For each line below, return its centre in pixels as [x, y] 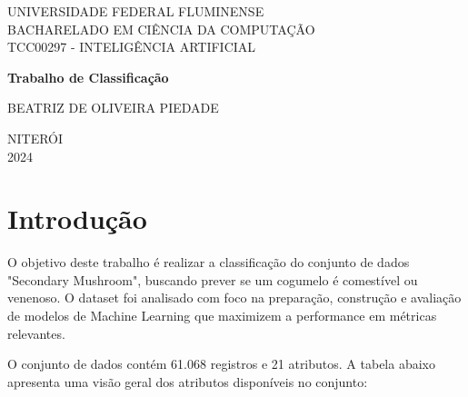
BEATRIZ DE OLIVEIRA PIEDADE [113, 108]
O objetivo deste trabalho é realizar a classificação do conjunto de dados [209, 262]
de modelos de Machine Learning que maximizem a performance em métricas [222, 316]
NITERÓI [35, 138]
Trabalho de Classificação [88, 77]
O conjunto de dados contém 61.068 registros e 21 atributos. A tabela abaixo [221, 364]
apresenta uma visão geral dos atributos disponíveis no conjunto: [188, 381]
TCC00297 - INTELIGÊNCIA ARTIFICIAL [132, 47]
